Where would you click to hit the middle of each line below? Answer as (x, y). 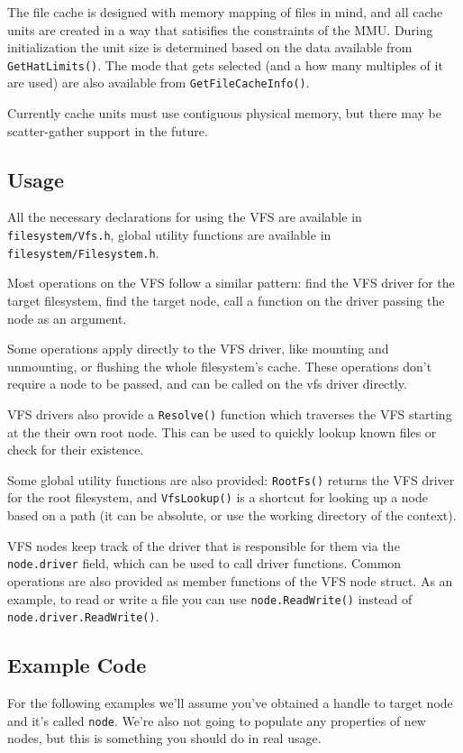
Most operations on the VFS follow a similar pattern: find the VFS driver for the (231, 283)
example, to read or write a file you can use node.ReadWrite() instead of (210, 598)
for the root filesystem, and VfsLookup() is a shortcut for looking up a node (218, 497)
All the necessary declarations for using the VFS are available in (185, 217)
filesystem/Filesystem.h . (83, 252)
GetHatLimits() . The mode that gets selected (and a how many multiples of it (225, 64)
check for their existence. (76, 450)
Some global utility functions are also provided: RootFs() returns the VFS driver (231, 479)
